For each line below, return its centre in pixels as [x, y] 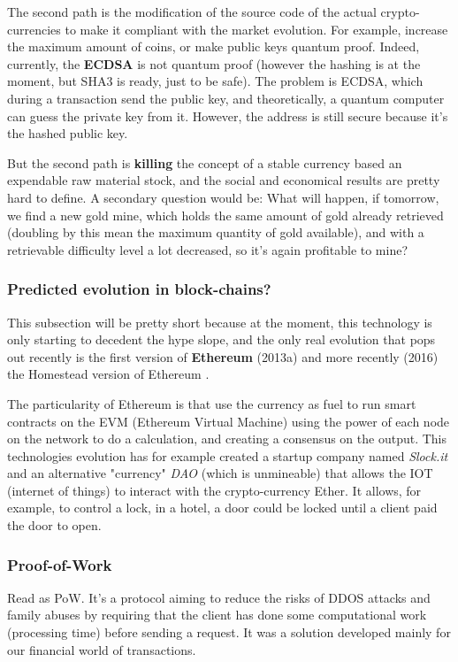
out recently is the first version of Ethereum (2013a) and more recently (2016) [223, 356]
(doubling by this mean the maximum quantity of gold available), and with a [216, 232]
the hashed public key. [68, 133]
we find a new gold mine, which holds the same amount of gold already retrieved [225, 215]
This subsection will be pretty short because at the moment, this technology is [220, 322]
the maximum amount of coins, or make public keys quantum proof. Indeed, [214, 46]
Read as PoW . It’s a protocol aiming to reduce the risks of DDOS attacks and [219, 597]
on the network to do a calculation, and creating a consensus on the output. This [227, 439]
